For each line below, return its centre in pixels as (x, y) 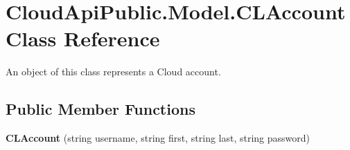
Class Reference (83, 38)
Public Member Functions (100, 109)
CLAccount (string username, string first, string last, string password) (158, 138)
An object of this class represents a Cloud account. (113, 72)
